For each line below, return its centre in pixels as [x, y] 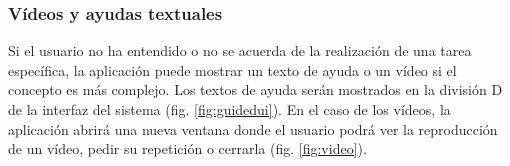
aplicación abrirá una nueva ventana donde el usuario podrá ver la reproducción [253, 128]
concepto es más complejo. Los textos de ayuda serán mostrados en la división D [255, 89]
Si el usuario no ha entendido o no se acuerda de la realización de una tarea [240, 50]
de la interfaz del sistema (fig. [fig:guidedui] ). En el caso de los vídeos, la [229, 109]
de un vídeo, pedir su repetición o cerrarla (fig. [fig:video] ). [187, 148]
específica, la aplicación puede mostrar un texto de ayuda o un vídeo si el [232, 69]
